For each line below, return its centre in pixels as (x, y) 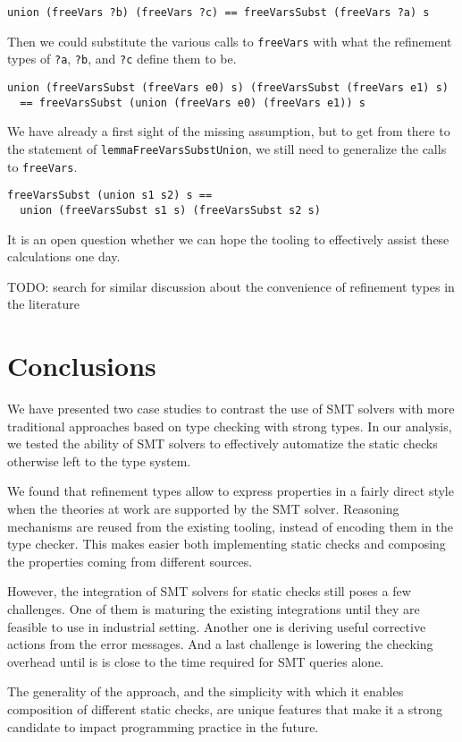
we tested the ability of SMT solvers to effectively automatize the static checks (223, 443)
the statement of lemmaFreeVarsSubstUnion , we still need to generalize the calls (227, 148)
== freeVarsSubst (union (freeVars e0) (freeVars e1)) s (193, 102)
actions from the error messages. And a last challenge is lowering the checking (220, 644)
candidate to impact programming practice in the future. (163, 726)
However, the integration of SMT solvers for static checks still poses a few (209, 591)
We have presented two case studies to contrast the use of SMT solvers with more (231, 408)
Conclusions (82, 366)
